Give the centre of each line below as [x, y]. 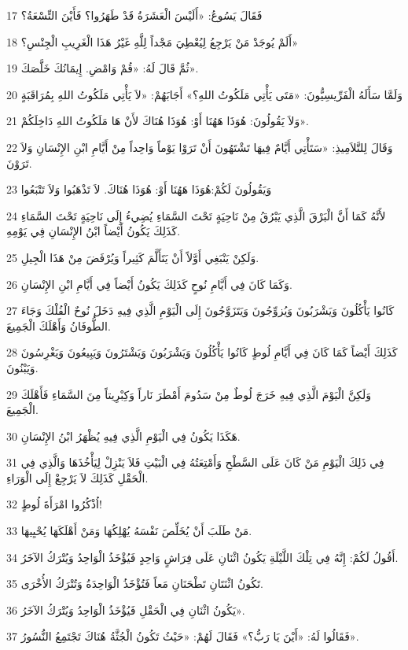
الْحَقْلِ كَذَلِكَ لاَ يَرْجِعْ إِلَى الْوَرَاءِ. [77, 477]
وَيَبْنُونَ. [22, 367]
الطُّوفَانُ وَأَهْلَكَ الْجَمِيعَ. [59, 325]
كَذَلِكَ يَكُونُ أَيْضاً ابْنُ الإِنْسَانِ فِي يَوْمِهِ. [94, 231]
